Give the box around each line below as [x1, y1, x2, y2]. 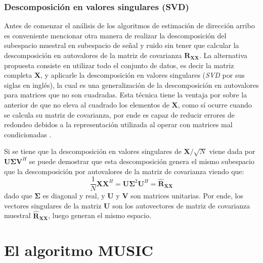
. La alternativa [199, 50, 247, 60]
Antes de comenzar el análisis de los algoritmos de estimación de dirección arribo [4, 20, 255, 31]
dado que [4, 190, 32, 201]
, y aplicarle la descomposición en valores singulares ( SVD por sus [40, 70, 245, 80]
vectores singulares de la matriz [4, 200, 102, 211]
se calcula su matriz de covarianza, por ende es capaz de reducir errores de [4, 109, 235, 120]
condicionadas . [4, 129, 52, 139]
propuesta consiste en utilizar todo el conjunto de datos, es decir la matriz [4, 60, 234, 70]
